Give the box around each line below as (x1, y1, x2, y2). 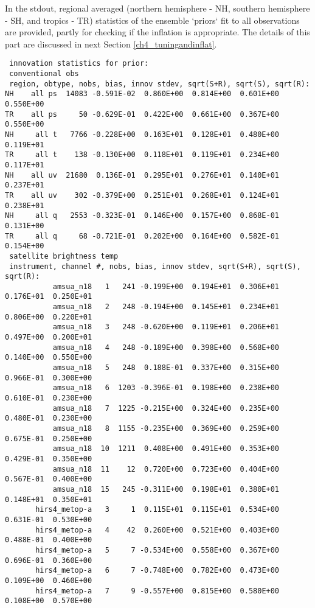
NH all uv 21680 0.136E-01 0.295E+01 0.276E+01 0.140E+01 (5, 170, 280, 180)
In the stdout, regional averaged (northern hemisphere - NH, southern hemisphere (5, 2, 310, 14)
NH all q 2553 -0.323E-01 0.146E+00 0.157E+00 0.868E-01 (5, 211, 280, 220)
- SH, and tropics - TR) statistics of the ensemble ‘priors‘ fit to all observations (5, 13, 300, 26)
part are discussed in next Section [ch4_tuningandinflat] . (5, 37, 217, 50)
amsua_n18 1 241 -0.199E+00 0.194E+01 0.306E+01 (52, 282, 280, 291)
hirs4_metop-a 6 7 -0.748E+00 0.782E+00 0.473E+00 (35, 566, 280, 575)
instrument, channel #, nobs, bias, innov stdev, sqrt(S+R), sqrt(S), (9, 262, 301, 271)
